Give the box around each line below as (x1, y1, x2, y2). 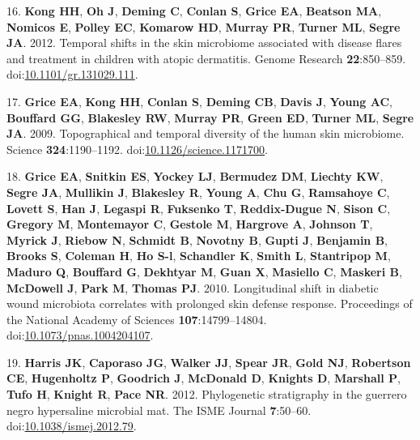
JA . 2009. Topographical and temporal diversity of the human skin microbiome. (6, 125, 405, 142)
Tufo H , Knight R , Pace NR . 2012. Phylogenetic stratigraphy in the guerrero (6, 386, 407, 403)
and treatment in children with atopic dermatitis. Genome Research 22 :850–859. (6, 49, 406, 66)
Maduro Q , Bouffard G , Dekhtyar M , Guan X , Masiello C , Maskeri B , (6, 263, 402, 280)
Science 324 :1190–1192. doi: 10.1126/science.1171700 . (6, 140, 268, 157)
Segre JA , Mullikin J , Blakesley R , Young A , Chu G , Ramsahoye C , (6, 183, 390, 200)
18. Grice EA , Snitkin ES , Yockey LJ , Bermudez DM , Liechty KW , (6, 168, 384, 185)
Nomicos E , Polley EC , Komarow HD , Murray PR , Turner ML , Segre (6, 18, 401, 35)
